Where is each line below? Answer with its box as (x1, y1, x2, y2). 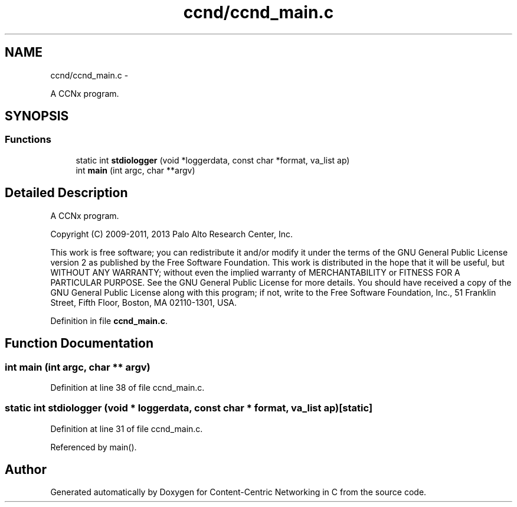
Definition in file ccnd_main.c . (50, 315, 168, 326)
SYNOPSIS (5, 109, 69, 124)
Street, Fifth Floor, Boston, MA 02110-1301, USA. (50, 297, 237, 308)
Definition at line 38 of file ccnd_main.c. (50, 382, 205, 392)
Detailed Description (5, 185, 128, 201)
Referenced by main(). (50, 441, 137, 452)
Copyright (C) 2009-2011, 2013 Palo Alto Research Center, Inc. (50, 228, 293, 239)
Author (5, 462, 47, 477)
